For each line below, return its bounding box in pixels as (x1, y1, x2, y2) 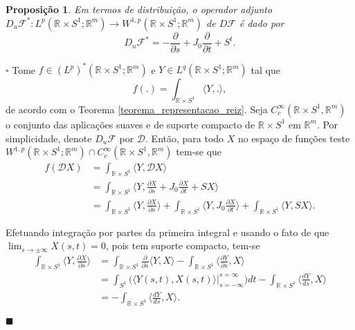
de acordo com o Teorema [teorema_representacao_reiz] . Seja (6, 101, 268, 116)
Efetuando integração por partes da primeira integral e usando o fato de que (6, 224, 329, 239)
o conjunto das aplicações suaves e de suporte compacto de (6, 117, 255, 131)
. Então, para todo (145, 130, 224, 145)
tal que (251, 62, 280, 77)
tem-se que (176, 144, 222, 159)
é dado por (239, 15, 284, 30)
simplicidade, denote (6, 130, 92, 145)
